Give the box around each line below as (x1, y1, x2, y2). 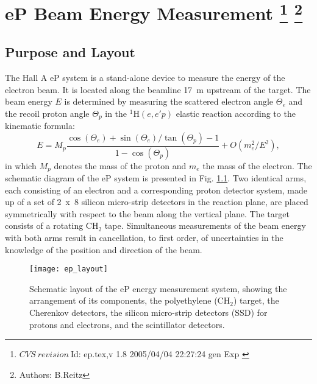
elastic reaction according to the (176, 106, 296, 119)
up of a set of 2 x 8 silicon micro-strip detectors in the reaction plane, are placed (5, 195, 308, 208)
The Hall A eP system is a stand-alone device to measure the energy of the (5, 71, 285, 83)
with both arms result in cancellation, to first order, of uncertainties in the (5, 231, 283, 244)
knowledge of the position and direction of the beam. (5, 243, 202, 256)
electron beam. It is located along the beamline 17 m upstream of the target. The (5, 83, 311, 96)
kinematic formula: (5, 119, 75, 132)
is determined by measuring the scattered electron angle (64, 95, 274, 108)
